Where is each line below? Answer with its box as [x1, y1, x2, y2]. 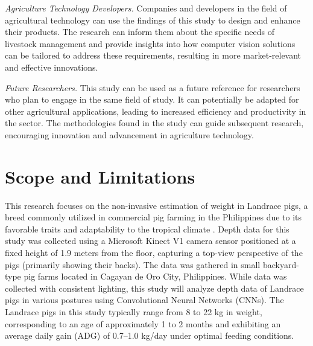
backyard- [262, 258, 299, 271]
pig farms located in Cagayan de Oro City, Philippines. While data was [24, 270, 287, 283]
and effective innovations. [5, 60, 98, 73]
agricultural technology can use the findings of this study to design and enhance [5, 13, 300, 26]
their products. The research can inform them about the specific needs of [5, 25, 274, 38]
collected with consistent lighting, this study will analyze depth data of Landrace [5, 281, 304, 294]
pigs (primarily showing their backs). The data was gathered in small [5, 258, 261, 271]
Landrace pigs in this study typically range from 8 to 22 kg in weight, [5, 306, 262, 318]
